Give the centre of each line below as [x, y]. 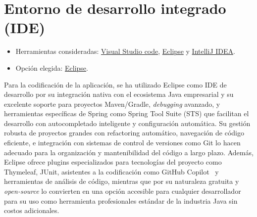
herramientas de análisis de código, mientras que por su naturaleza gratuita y [122, 181]
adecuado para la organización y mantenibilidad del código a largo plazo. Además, [129, 152]
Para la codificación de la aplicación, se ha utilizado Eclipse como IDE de [115, 84]
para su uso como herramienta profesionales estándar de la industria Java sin [121, 200]
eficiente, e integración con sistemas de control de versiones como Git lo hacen [122, 143]
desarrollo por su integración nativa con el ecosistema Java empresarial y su [119, 94]
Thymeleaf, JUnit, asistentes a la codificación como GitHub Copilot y [111, 171]
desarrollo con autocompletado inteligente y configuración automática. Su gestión [127, 123]
